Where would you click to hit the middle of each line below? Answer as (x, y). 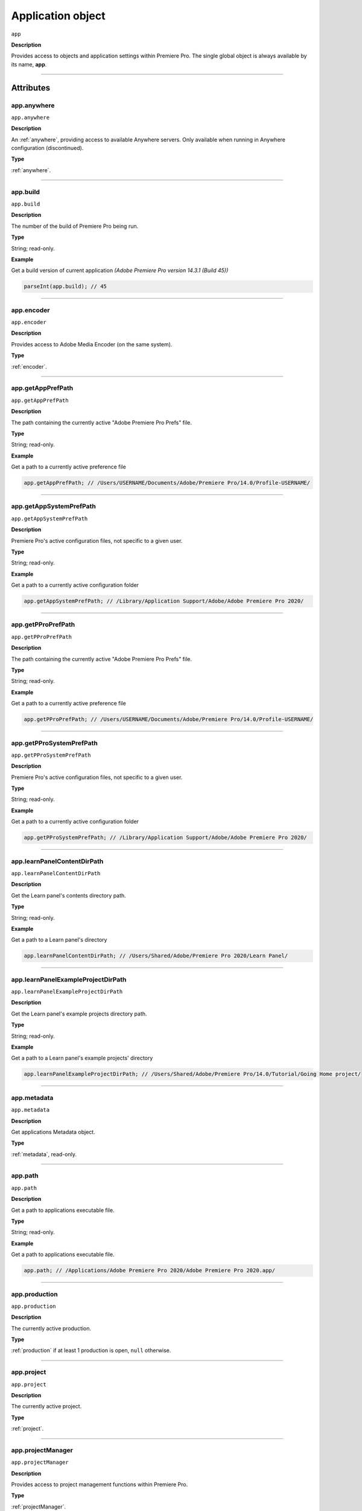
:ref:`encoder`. (29, 366)
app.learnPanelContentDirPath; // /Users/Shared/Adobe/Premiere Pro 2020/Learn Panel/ (156, 956)
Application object (58, 16)
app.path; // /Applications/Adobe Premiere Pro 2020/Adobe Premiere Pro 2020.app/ (150, 1270)
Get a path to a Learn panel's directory (59, 940)
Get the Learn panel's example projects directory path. (79, 1014)
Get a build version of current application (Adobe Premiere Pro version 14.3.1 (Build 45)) (120, 270)
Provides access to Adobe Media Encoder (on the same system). (92, 344)
